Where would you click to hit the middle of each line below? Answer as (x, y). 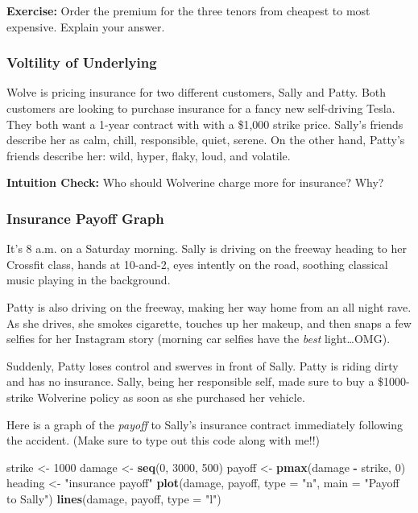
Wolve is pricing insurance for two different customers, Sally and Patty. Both (197, 92)
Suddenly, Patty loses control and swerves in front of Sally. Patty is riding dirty (203, 365)
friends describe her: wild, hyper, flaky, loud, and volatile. (149, 155)
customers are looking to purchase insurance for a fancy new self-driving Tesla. (201, 108)
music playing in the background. (89, 280)
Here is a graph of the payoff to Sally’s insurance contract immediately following (205, 424)
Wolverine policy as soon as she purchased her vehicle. (171, 397)
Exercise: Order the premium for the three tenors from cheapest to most (188, 10)
